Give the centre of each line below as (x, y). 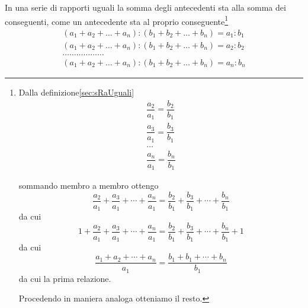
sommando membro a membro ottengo (89, 185)
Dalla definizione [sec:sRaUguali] (76, 92)
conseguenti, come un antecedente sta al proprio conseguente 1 (117, 20)
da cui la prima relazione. (65, 278)
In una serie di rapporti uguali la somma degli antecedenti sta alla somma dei (145, 7)
